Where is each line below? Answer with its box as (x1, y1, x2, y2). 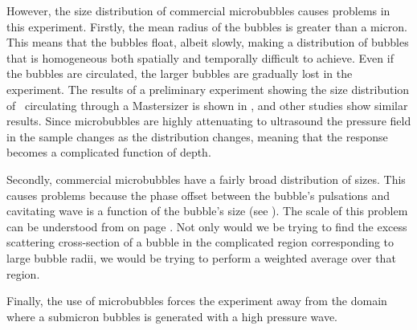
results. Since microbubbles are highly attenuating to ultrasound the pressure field (6, 112, 411, 129)
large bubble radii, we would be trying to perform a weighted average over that (6, 249, 396, 266)
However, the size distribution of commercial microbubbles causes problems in (6, 2, 390, 18)
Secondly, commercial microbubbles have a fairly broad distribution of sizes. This (6, 170, 406, 187)
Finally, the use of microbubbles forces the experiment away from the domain (6, 292, 387, 309)
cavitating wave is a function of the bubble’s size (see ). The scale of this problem (6, 202, 408, 219)
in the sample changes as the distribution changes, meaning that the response (6, 128, 388, 145)
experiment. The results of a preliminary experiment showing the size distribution (6, 80, 410, 97)
